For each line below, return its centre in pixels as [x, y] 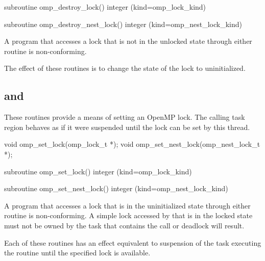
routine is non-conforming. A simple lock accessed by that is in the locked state [128, 215]
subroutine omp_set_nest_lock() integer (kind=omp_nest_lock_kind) [116, 188]
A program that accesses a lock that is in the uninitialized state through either [127, 205]
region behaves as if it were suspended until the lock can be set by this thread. [127, 127]
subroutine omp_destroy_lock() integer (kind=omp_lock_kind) [105, 7]
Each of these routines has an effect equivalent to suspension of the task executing [133, 242]
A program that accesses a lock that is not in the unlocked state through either [128, 41]
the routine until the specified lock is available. [77, 253]
